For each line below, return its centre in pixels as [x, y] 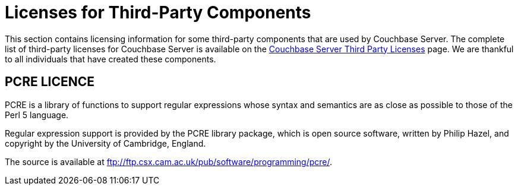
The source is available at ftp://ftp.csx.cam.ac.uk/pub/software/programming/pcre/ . [169, 161]
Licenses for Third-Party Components [158, 12]
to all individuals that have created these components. [110, 59]
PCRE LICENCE [50, 82]
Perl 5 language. [37, 115]
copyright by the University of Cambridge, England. [105, 143]
